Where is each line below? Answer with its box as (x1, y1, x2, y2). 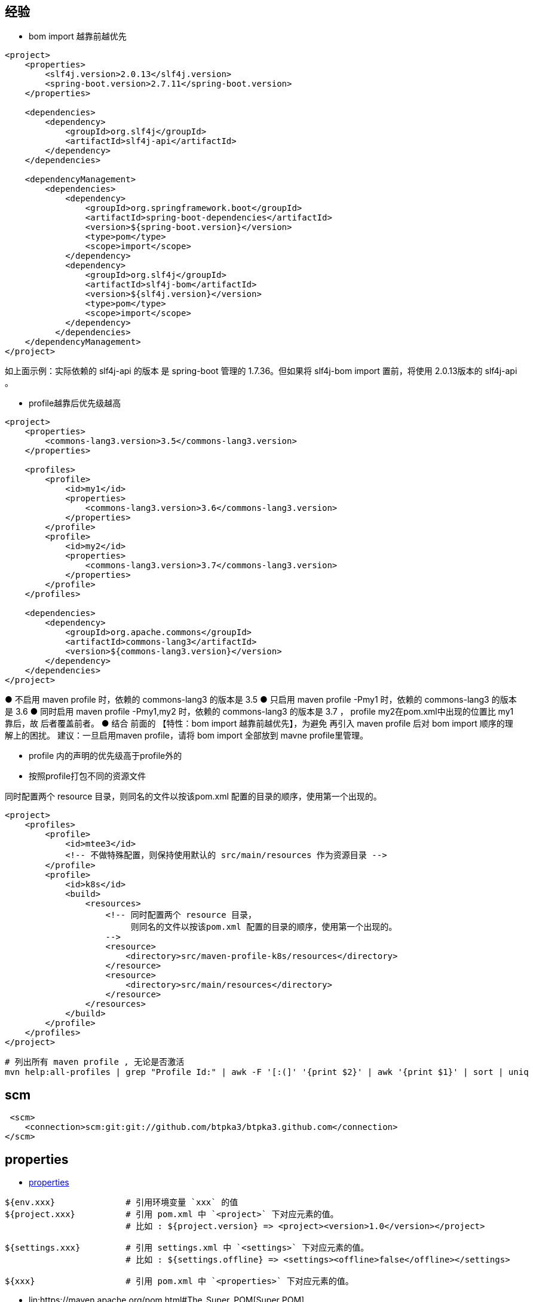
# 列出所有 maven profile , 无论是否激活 (5, 1057, 185, 1067)
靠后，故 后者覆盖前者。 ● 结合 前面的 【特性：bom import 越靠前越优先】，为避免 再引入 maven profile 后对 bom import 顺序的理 (5, 718, 513, 729)
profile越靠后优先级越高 (29, 398, 121, 409)
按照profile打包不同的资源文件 (29, 771, 146, 782)
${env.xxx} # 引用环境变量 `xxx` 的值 (5, 1197, 238, 1208)
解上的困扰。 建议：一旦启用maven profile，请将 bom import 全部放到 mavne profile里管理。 (5, 730, 368, 741)
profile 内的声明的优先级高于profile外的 (29, 750, 182, 761)
